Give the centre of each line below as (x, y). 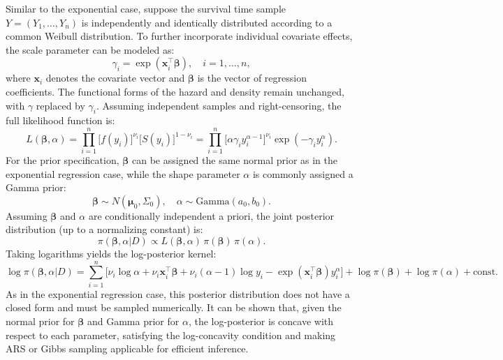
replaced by (60, 105)
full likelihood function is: (60, 120)
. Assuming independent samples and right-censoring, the (219, 105)
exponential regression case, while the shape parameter (123, 173)
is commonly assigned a (303, 173)
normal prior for (40, 321)
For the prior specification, (63, 160)
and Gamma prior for (133, 321)
